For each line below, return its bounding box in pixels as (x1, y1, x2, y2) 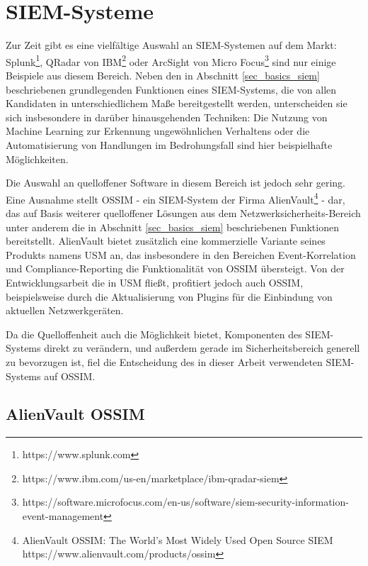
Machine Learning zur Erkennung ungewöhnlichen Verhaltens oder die (6, 123, 310, 138)
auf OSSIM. (44, 368, 96, 383)
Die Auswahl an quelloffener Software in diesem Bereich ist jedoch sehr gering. (6, 175, 345, 190)
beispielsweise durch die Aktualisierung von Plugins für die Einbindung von (6, 289, 333, 304)
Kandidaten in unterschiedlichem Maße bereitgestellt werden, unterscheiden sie (6, 96, 347, 111)
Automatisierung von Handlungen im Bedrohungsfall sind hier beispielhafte (6, 137, 333, 152)
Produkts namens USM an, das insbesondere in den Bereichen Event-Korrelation (6, 247, 356, 262)
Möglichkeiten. (6, 151, 69, 166)
